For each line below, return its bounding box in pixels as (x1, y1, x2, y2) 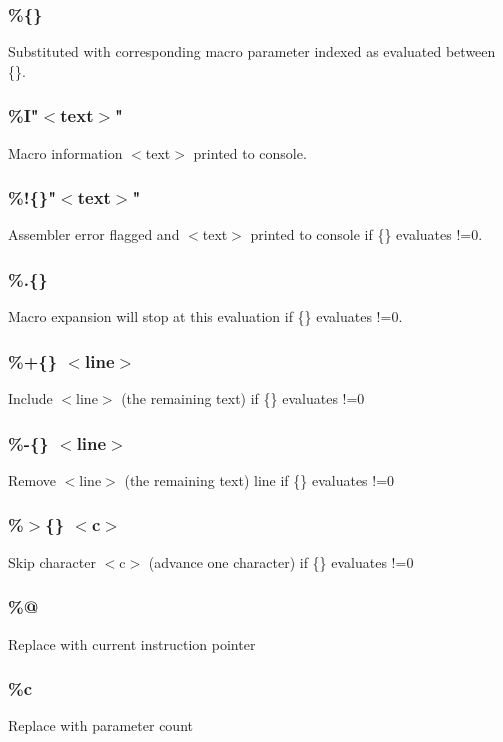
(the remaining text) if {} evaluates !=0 (121, 388, 365, 409)
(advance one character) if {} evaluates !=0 (148, 551, 414, 572)
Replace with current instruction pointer (8, 633, 256, 654)
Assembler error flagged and (8, 224, 180, 245)
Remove (8, 469, 57, 490)
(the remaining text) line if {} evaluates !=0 (124, 469, 395, 490)
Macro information (8, 142, 123, 163)
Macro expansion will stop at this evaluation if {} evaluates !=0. (8, 306, 403, 327)
